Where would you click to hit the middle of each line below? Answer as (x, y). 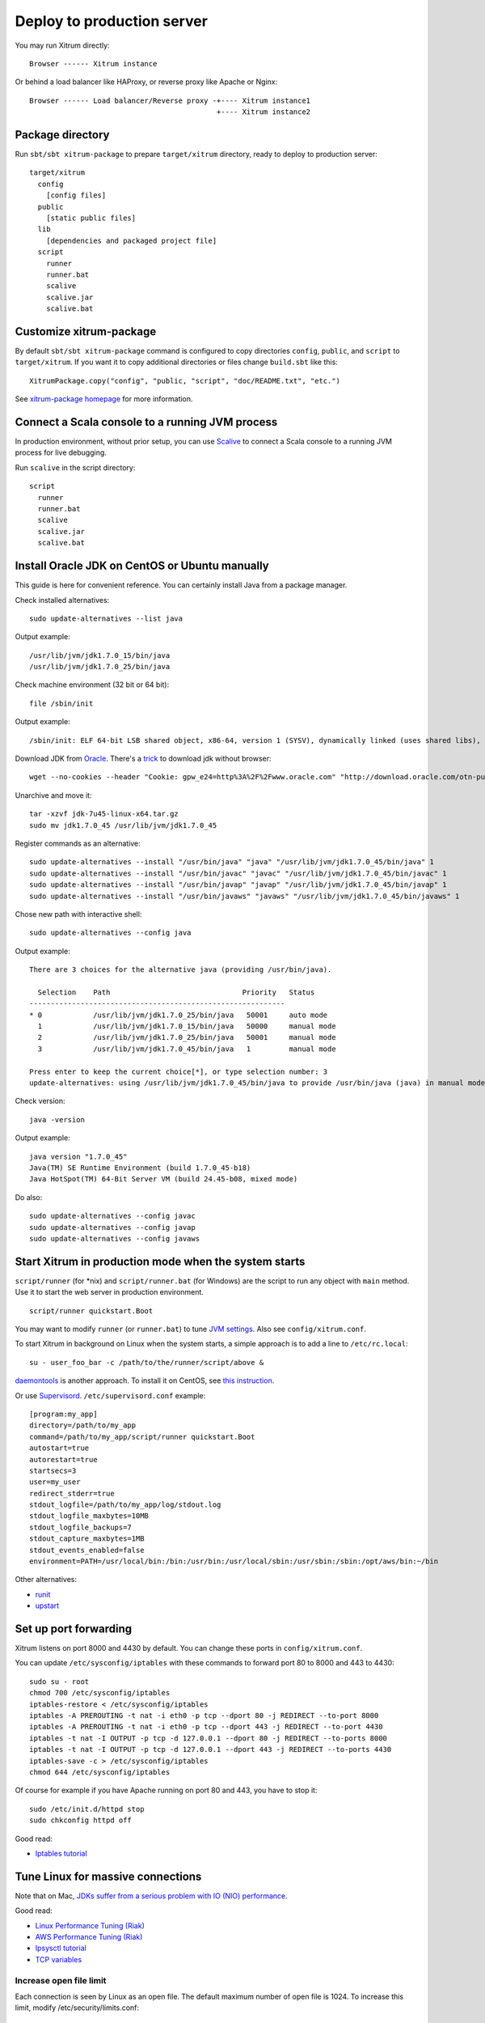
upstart (47, 1605)
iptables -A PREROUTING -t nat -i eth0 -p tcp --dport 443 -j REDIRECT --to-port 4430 (206, 1727)
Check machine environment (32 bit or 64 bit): (92, 685)
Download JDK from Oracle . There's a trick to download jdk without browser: (143, 759)
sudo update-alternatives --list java (106, 618)
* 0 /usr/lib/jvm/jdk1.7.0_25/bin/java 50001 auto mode (179, 1015)
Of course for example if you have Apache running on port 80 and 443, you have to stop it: (166, 1790)
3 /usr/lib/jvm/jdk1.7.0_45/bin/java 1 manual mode (187, 1049)
